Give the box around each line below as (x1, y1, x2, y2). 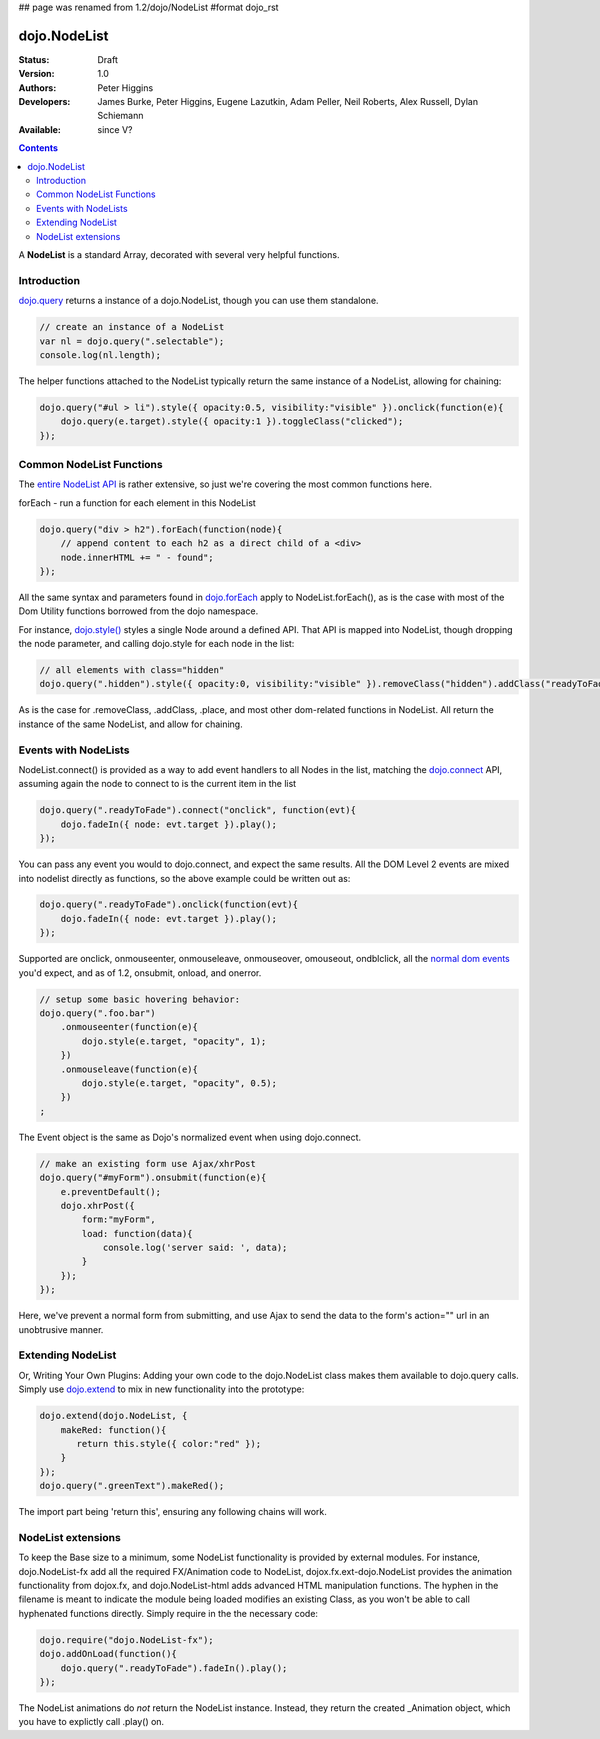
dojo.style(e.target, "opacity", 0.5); (81, 1077, 277, 1089)
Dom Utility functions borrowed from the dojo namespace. (18, 605, 259, 617)
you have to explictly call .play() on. (18, 1716, 165, 1728)
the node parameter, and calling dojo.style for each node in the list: (18, 638, 295, 650)
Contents (18, 142, 59, 154)
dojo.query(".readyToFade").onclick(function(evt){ (39, 899, 299, 910)
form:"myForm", (81, 1214, 157, 1225)
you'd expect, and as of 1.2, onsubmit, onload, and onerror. (18, 966, 262, 979)
